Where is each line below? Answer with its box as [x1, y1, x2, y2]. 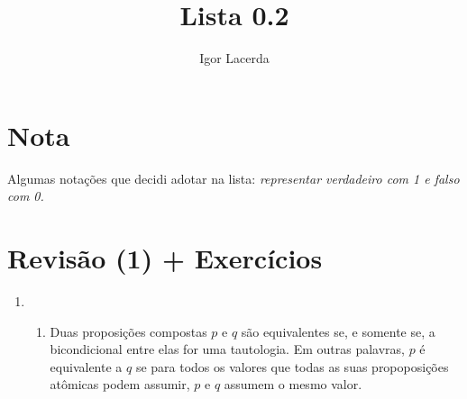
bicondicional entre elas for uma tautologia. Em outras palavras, [50, 340, 405, 358]
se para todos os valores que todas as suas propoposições [135, 357, 449, 376]
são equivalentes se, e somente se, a [241, 322, 435, 340]
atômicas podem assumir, [50, 375, 190, 394]
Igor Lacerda [199, 49, 270, 68]
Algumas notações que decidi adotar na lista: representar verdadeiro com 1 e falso [7, 168, 460, 187]
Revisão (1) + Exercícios [7, 240, 323, 277]
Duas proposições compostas [50, 322, 207, 340]
